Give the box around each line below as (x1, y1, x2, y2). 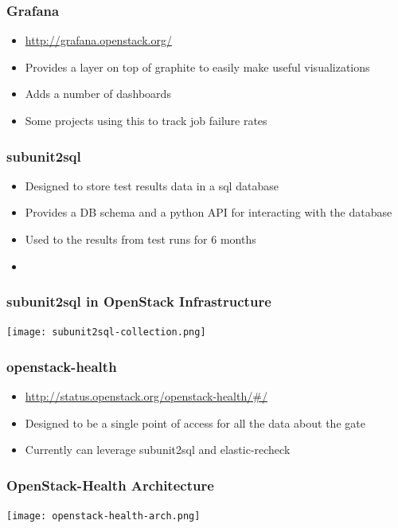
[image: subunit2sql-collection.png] (6, 327, 206, 338)
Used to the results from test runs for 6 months (25, 231, 256, 247)
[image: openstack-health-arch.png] (6, 510, 201, 522)
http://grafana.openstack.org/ (25, 32, 172, 49)
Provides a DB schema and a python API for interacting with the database (25, 204, 392, 221)
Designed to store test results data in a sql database (25, 177, 279, 194)
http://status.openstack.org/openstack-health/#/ (25, 388, 267, 405)
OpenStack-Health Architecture (6, 475, 214, 495)
